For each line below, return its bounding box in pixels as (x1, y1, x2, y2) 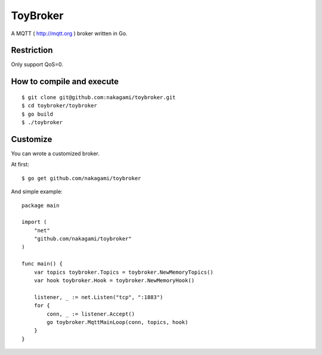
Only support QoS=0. (11, 61, 64, 68)
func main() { (21, 260, 63, 267)
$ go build (21, 110, 54, 118)
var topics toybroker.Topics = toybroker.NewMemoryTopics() (33, 268, 214, 276)
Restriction (11, 45, 53, 55)
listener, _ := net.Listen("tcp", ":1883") (33, 294, 163, 301)
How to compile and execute (11, 76, 119, 87)
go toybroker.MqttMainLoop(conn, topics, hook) (47, 319, 188, 325)
